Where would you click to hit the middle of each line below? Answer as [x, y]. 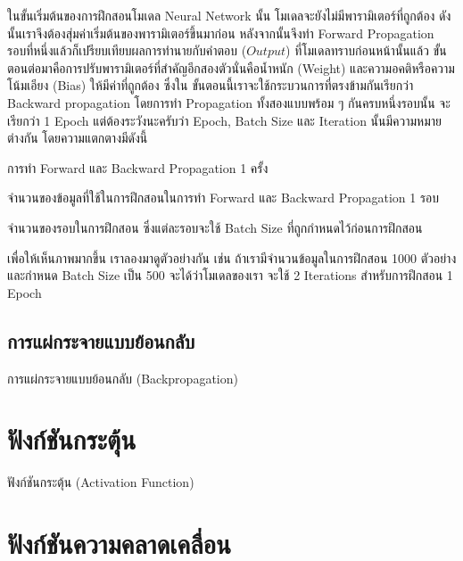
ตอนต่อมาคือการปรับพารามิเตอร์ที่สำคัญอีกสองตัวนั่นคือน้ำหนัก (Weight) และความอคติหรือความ [231, 67]
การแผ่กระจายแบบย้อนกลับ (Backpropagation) [123, 378]
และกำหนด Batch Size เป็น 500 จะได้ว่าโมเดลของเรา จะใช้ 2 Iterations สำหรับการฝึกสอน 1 [230, 275]
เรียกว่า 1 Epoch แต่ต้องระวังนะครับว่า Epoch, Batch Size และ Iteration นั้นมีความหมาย [225, 120]
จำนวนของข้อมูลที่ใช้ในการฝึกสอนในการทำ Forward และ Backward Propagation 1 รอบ [223, 198]
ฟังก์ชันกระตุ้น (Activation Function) [101, 482]
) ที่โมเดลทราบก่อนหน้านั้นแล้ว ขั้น [366, 50]
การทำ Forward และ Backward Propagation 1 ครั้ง [138, 167]
